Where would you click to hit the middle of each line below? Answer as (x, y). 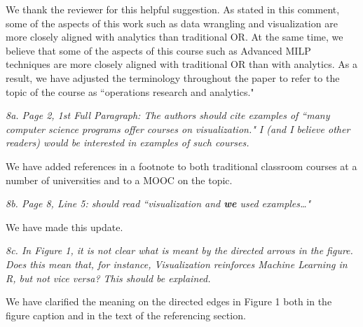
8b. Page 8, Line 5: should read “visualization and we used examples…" (158, 203)
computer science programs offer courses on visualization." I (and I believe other (178, 128)
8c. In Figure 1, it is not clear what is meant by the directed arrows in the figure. (179, 250)
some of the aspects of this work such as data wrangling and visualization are (172, 23)
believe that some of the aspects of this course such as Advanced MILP (158, 50)
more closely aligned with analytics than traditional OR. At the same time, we (174, 37)
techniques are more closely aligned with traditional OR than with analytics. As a (181, 64)
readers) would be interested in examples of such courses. (128, 142)
